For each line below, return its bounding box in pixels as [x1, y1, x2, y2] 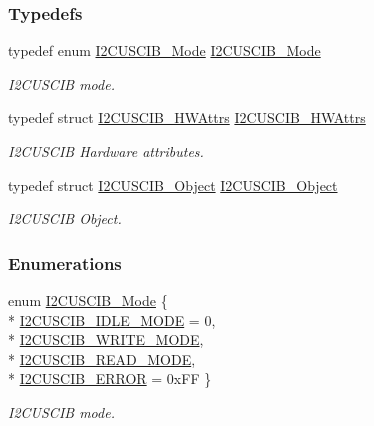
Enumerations [8, 250, 122, 275]
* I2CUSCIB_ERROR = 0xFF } [8, 368, 212, 389]
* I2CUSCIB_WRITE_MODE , [8, 329, 204, 350]
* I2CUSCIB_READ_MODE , [8, 348, 196, 369]
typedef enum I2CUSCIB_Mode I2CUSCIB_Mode [8, 40, 321, 61]
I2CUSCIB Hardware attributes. [8, 141, 204, 161]
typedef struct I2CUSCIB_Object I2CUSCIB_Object [8, 174, 338, 195]
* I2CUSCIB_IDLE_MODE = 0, [8, 309, 216, 330]
